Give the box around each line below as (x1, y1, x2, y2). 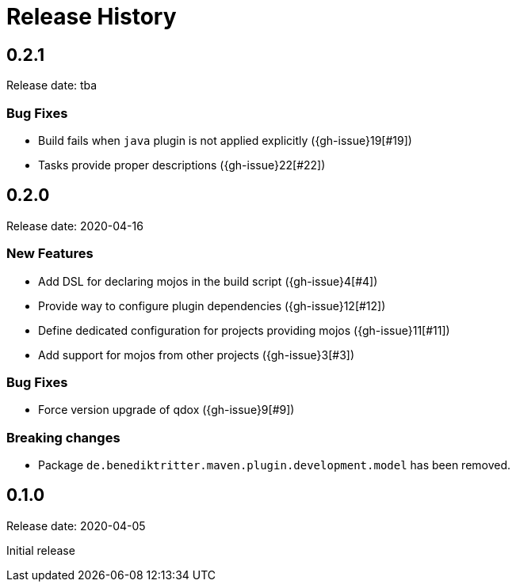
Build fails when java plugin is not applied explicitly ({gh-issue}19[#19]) (38, 133, 412, 147)
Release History (6, 3, 177, 30)
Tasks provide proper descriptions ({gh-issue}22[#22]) (38, 157, 326, 172)
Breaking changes (6, 429, 120, 446)
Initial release (6, 543, 75, 557)
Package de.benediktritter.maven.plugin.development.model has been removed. (38, 458, 511, 472)
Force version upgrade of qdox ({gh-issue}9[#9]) (38, 403, 295, 417)
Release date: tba (6, 78, 97, 93)
